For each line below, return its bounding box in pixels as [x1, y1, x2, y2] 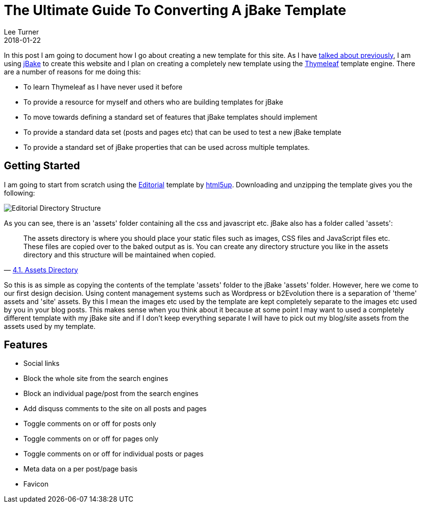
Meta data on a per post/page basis [23, 465, 138, 473]
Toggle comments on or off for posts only [23, 419, 156, 428]
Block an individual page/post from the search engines [23, 389, 199, 398]
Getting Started [4, 160, 80, 172]
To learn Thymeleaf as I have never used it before [23, 82, 183, 91]
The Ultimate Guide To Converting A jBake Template [4, 2, 347, 18]
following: [4, 188, 35, 197]
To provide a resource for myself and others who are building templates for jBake [23, 97, 283, 106]
